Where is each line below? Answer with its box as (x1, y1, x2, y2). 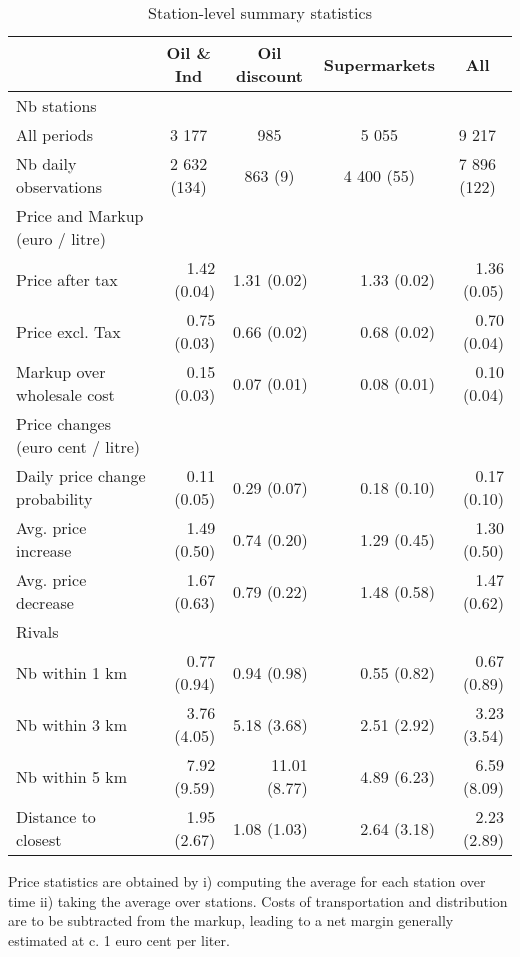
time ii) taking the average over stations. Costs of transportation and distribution (8, 890, 508, 911)
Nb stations (16, 94, 97, 117)
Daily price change (16, 464, 146, 487)
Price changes (16, 412, 112, 435)
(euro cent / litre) (16, 435, 141, 458)
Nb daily (16, 152, 77, 175)
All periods (16, 123, 94, 146)
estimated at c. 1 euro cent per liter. (8, 929, 230, 950)
